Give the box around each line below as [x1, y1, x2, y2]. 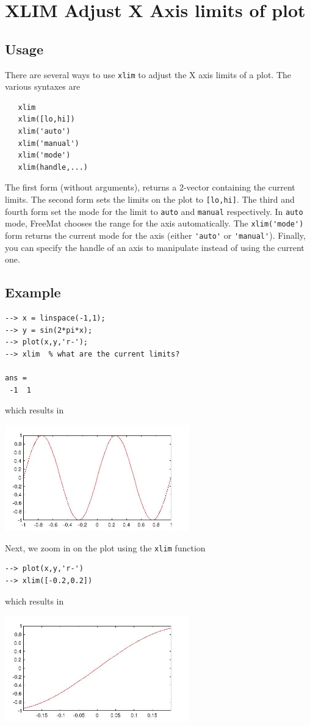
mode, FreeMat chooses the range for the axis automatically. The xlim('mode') [5, 217, 304, 230]
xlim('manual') [18, 139, 79, 148]
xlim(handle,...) [18, 162, 88, 172]
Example [5, 283, 61, 302]
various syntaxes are [5, 80, 81, 93]
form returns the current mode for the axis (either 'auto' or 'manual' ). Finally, [5, 228, 306, 241]
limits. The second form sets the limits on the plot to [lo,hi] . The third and [5, 192, 295, 205]
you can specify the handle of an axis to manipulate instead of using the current [5, 241, 305, 253]
